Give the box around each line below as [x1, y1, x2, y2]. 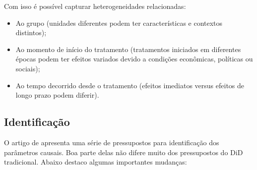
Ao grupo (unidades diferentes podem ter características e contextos [15, 17, 223, 28]
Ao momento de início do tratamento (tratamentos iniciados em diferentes [15, 44, 241, 54]
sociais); [15, 63, 40, 73]
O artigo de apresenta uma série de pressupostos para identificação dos [4, 137, 219, 147]
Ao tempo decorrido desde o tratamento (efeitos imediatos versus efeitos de [15, 80, 245, 90]
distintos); [15, 27, 47, 38]
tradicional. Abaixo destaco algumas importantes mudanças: [4, 157, 187, 167]
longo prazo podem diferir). [15, 90, 99, 100]
